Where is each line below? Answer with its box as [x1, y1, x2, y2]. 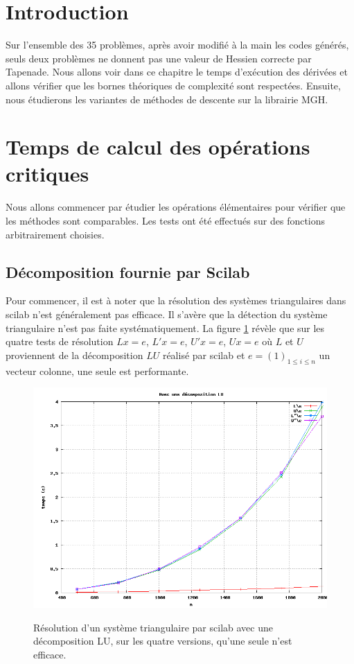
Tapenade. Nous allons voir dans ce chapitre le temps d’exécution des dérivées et [6, 64, 348, 79]
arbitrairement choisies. [6, 227, 105, 241]
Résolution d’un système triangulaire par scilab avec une [33, 620, 273, 634]
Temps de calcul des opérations [6, 132, 310, 161]
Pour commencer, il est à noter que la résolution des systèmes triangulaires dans [6, 293, 346, 308]
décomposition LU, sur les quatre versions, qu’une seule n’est [33, 634, 292, 648]
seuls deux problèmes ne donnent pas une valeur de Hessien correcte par [6, 51, 312, 65]
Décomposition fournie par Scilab [6, 261, 250, 282]
